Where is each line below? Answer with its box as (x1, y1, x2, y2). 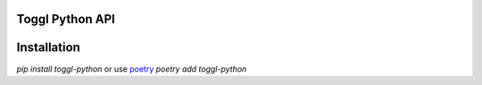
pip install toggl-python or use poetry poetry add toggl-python (16, 63, 247, 74)
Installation (16, 40, 80, 55)
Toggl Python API (16, 12, 115, 27)
